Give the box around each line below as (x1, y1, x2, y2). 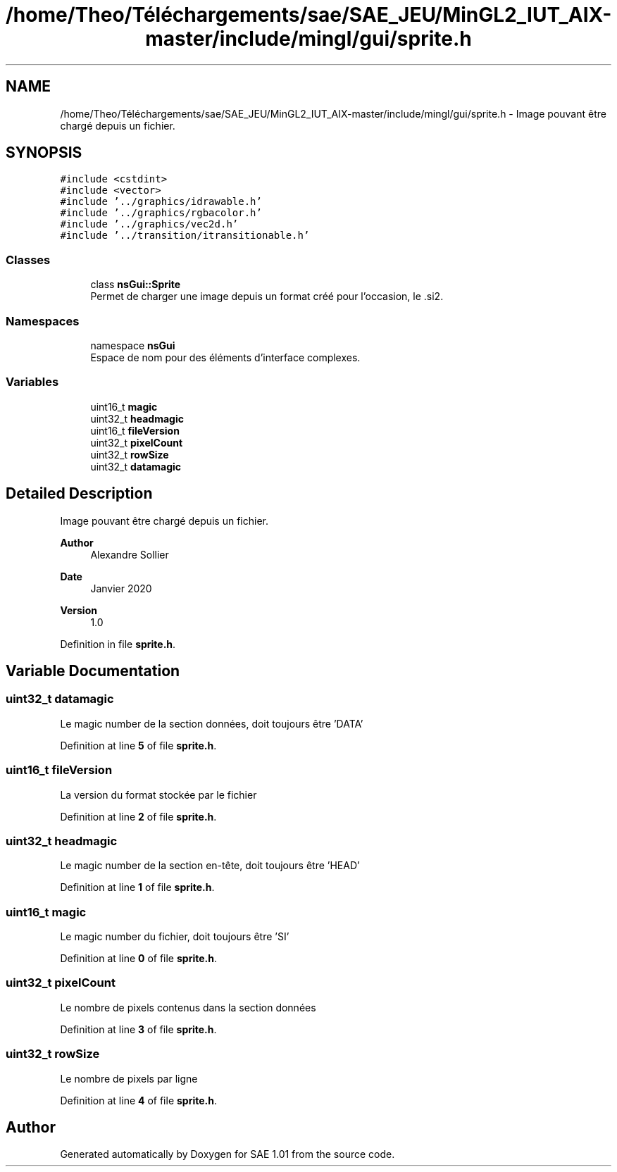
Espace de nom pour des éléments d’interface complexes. (90, 351, 361, 363)
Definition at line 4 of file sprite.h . (60, 1094, 217, 1106)
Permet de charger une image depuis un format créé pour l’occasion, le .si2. (90, 290, 444, 303)
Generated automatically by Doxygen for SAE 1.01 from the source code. (60, 1148, 395, 1161)
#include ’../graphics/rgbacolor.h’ (60, 207, 262, 219)
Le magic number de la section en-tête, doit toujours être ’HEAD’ (60, 859, 360, 872)
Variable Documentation (6, 661, 180, 680)
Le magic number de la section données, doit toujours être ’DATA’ (60, 717, 363, 730)
